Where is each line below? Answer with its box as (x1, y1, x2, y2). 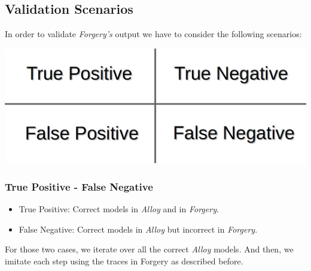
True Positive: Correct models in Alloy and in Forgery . (19, 203, 219, 215)
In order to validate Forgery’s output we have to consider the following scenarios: (5, 28, 302, 40)
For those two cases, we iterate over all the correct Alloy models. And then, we (5, 243, 294, 255)
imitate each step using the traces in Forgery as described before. (5, 254, 243, 267)
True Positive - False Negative (5, 179, 153, 194)
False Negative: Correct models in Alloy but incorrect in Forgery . (19, 222, 258, 235)
